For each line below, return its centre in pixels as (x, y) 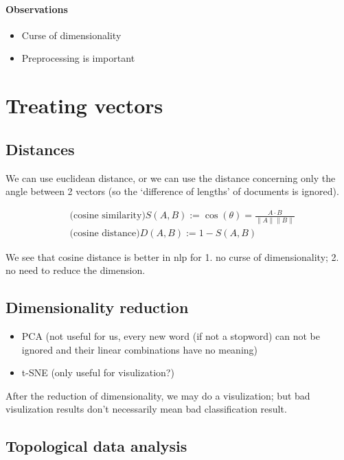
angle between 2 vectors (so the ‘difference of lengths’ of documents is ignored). (172, 191)
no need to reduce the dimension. (76, 270)
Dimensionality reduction (97, 307)
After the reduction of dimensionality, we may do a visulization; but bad (158, 395)
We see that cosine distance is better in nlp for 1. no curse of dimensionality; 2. (172, 256)
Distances (40, 149)
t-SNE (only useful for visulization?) (98, 372)
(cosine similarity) (107, 216)
